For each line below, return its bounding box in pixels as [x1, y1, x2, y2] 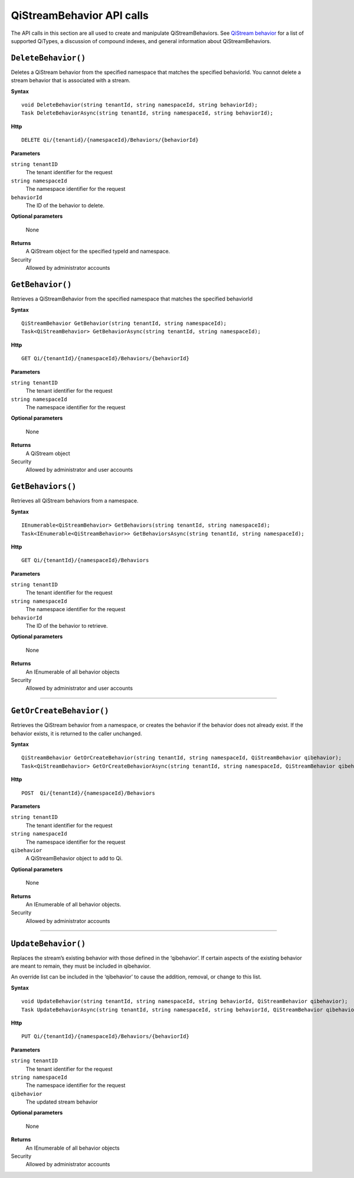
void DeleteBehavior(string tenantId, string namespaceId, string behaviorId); [21, 102, 258, 109]
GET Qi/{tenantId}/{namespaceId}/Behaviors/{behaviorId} [21, 355, 190, 362]
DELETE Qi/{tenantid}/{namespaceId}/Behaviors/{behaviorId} [21, 136, 199, 143]
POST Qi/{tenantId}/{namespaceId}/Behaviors [21, 789, 156, 797]
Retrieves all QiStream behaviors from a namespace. [11, 497, 139, 504]
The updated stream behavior [25, 1098, 98, 1105]
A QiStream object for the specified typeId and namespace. [25, 248, 171, 255]
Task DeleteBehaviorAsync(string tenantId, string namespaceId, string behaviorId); [21, 110, 274, 116]
